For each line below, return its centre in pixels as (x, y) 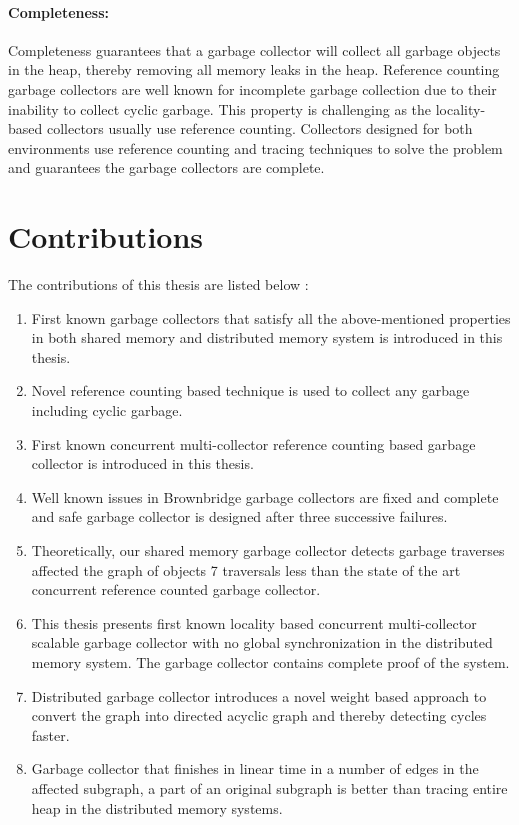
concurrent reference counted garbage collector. (176, 589)
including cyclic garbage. (107, 410)
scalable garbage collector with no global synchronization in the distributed (262, 642)
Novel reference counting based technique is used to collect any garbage (250, 390)
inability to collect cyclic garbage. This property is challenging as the (220, 108)
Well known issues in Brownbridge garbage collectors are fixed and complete (265, 496)
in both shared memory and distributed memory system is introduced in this (267, 337)
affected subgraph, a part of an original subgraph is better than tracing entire (269, 787)
